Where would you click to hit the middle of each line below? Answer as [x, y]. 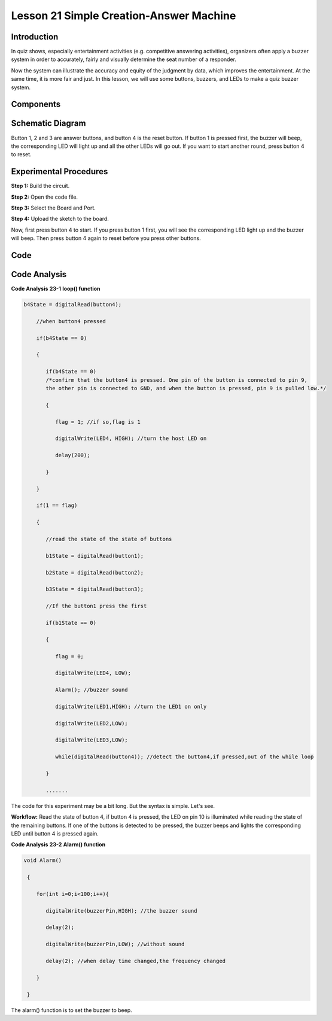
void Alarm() [43, 861]
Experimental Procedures [60, 171]
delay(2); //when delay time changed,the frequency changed [136, 961]
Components [36, 104]
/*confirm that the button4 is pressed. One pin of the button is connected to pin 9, [177, 380]
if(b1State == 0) [71, 623]
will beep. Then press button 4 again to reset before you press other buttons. [106, 238]
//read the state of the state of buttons [109, 539]
